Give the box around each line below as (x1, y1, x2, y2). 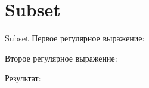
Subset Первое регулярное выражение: (5, 32, 145, 44)
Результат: (5, 72, 41, 84)
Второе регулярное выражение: (5, 51, 117, 64)
